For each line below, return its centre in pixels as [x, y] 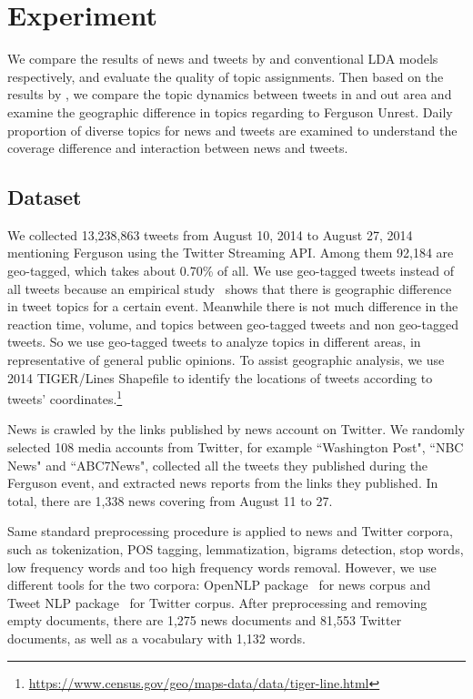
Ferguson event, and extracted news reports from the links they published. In [223, 483]
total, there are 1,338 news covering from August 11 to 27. [170, 500]
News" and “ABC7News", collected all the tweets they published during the [218, 465]
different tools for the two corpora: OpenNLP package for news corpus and [219, 585]
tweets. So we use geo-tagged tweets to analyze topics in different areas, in [214, 342]
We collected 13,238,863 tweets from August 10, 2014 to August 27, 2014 [210, 234]
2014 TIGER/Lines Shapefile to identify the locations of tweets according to [220, 377]
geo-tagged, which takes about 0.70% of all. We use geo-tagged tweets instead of [231, 271]
